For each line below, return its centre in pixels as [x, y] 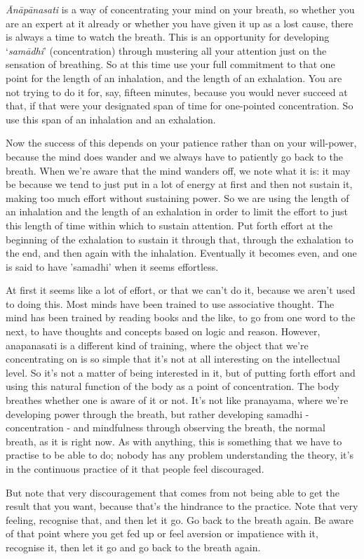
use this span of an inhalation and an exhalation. [111, 119]
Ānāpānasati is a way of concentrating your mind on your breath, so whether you [180, 9]
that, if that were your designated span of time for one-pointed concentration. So [180, 106]
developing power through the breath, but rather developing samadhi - [157, 413]
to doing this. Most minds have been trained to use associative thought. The [170, 303]
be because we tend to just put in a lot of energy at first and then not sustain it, [179, 184]
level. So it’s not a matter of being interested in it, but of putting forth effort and [181, 372]
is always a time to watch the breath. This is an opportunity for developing [168, 37]
